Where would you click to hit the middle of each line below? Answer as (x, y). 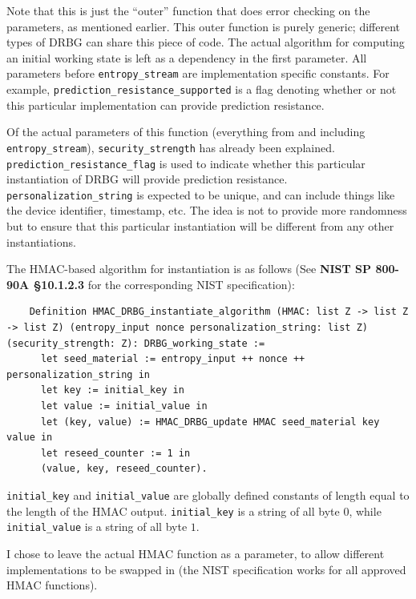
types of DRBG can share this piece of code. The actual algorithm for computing (206, 42)
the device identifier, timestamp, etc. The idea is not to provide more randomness (207, 210)
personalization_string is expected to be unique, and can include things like (201, 194)
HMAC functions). (52, 585)
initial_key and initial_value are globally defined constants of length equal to (208, 494)
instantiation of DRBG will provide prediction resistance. (147, 179)
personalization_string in (78, 374)
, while (365, 511)
